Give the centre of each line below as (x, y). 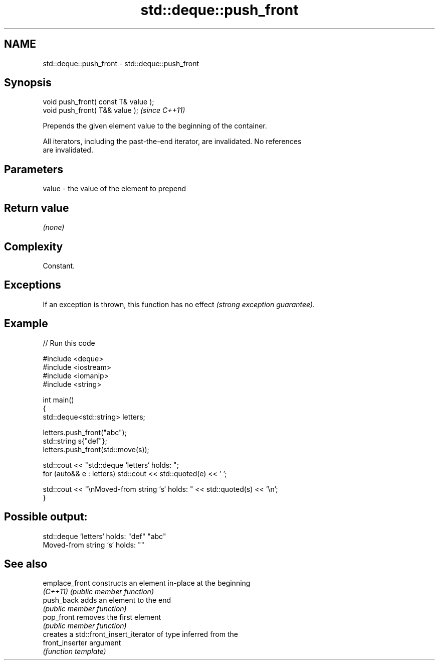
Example (26, 324)
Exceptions (33, 285)
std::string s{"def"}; (75, 441)
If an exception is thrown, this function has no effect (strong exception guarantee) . (179, 304)
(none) (54, 227)
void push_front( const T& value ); (98, 102)
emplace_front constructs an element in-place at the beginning (147, 583)
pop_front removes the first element (102, 617)
